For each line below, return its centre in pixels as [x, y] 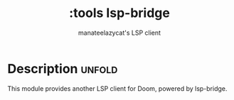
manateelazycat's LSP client [119, 33]
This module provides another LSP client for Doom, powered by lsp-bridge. [117, 88]
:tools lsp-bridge [119, 13]
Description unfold [63, 68]
